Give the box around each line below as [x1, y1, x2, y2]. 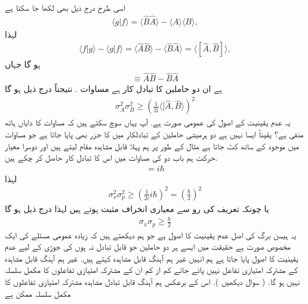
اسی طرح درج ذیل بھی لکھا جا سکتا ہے [5, 1, 125, 13]
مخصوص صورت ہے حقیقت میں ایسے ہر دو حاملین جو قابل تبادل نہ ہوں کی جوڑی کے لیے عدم [5, 240, 291, 253]
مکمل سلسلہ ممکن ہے [5, 287, 71, 299]
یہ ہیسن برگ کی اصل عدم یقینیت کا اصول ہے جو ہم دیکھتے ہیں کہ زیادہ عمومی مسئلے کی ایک [5, 228, 296, 241]
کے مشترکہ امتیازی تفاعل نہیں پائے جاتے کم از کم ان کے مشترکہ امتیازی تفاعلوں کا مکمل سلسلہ [5, 263, 298, 276]
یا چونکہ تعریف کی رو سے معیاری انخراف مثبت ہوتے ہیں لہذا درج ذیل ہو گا [5, 202, 269, 214]
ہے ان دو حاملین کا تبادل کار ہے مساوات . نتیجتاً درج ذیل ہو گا [5, 82, 222, 95]
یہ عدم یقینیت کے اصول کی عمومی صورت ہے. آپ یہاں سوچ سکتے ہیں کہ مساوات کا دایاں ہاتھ [5, 116, 291, 128]
